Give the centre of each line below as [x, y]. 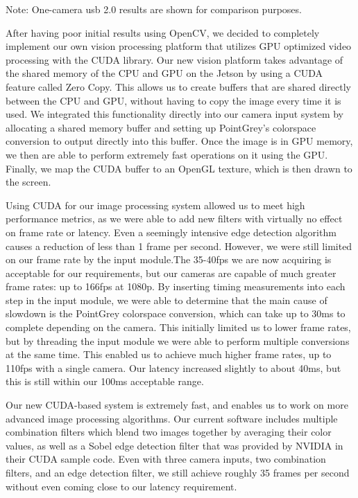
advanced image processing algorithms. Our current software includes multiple [172, 418]
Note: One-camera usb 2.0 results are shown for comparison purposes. [154, 9]
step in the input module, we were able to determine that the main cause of [167, 300]
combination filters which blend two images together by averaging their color [169, 432]
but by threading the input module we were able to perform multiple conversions [178, 340]
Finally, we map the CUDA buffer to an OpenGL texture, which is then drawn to [179, 168]
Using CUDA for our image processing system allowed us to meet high [155, 205]
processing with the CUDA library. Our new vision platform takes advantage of [174, 59]
